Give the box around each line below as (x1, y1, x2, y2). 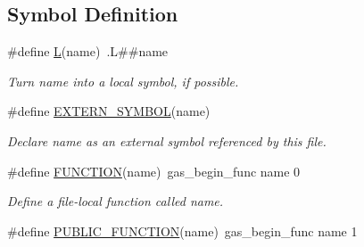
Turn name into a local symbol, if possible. (7, 71, 239, 90)
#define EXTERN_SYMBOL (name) (7, 102, 211, 120)
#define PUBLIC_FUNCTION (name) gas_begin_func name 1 (7, 221, 358, 240)
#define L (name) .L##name (7, 42, 169, 61)
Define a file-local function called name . (7, 192, 224, 210)
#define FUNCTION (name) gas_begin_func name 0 (7, 161, 301, 180)
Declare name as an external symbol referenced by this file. (7, 131, 327, 150)
